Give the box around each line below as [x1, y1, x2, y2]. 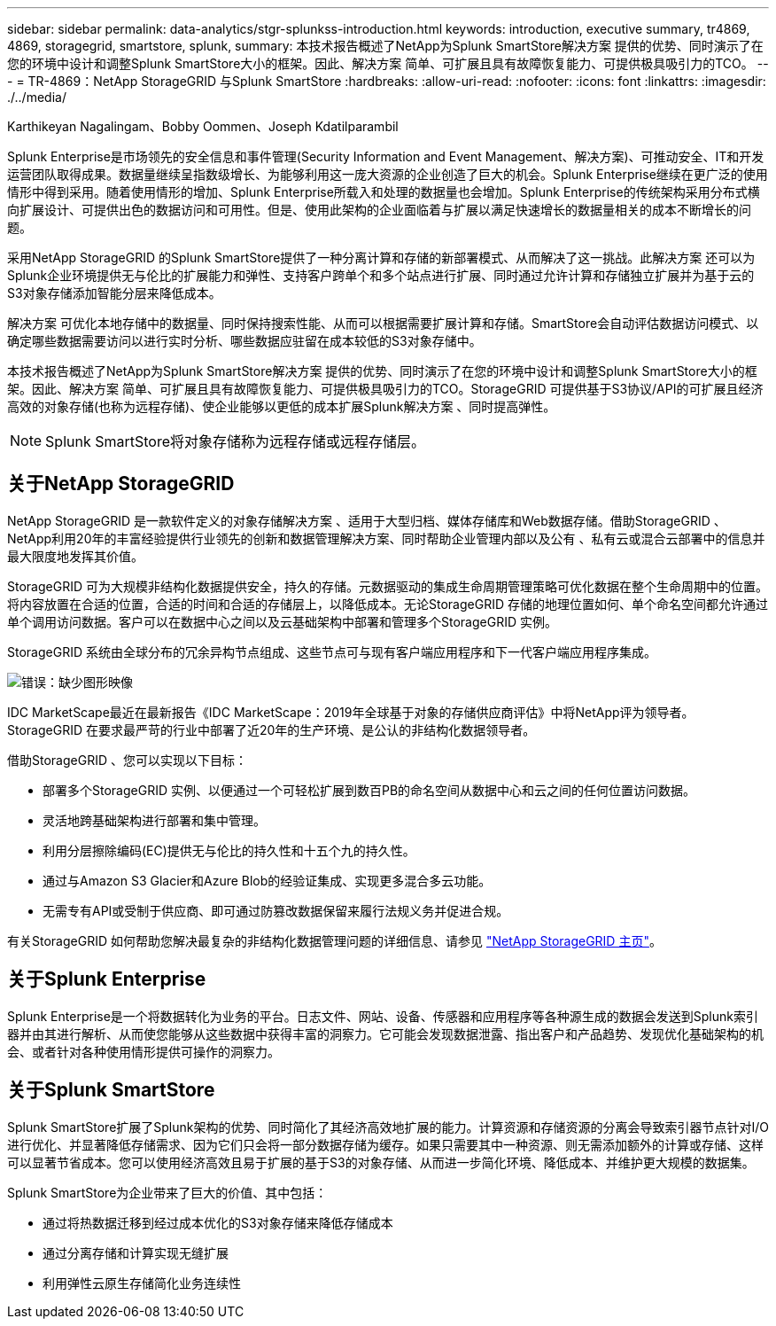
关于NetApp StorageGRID [7, 472, 235, 495]
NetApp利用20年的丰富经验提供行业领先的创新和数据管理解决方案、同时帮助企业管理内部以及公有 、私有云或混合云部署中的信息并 [7, 530, 765, 546]
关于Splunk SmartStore [7, 1079, 215, 1102]
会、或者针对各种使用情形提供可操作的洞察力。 [7, 1043, 280, 1059]
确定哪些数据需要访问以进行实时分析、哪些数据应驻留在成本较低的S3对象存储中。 [7, 333, 482, 348]
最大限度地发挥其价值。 [7, 548, 144, 564]
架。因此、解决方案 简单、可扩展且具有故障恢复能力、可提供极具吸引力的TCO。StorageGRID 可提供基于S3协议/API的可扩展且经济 [7, 381, 764, 396]
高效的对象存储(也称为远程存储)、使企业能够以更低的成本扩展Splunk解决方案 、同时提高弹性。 [7, 399, 556, 414]
